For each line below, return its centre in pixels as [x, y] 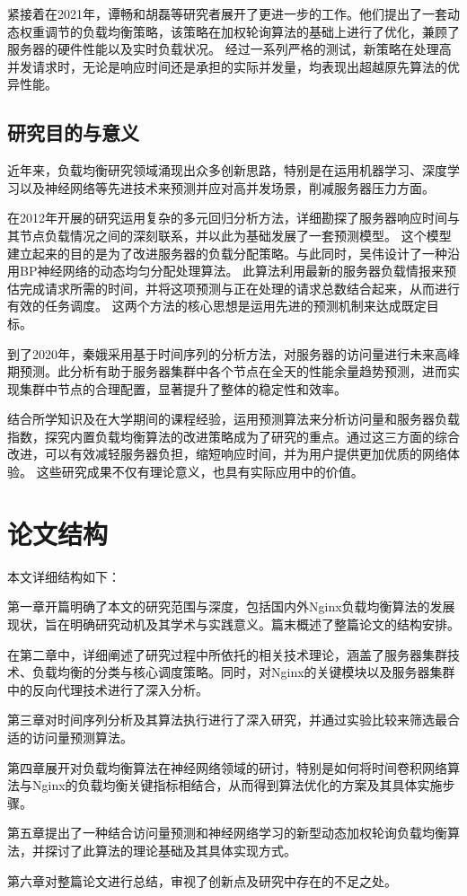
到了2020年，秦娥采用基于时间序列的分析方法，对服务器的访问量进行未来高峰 [233, 353]
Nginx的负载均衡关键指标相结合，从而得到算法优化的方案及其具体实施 [237, 785]
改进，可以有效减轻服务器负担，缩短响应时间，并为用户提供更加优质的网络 [227, 454]
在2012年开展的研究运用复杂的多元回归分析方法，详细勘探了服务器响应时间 [227, 218]
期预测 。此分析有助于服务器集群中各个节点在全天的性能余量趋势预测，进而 [227, 371]
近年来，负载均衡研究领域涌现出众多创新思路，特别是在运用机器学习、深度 [227, 170]
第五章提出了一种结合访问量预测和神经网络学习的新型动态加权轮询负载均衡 [227, 833]
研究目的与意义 [73, 132]
